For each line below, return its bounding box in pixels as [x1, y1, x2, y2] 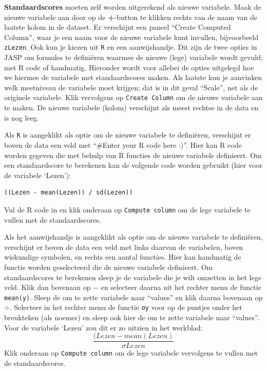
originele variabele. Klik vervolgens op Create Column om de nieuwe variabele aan [4, 92, 263, 103]
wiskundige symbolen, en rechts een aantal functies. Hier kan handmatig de [4, 251, 241, 262]
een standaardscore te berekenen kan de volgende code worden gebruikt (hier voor [4, 160, 262, 170]
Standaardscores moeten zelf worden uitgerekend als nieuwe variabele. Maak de [4, 2, 261, 12]
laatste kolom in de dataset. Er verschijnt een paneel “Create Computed [4, 22, 231, 32]
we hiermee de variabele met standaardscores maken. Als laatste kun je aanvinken [4, 72, 262, 83]
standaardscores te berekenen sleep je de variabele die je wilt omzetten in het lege [4, 271, 261, 282]
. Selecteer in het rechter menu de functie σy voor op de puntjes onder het [9, 302, 242, 313]
